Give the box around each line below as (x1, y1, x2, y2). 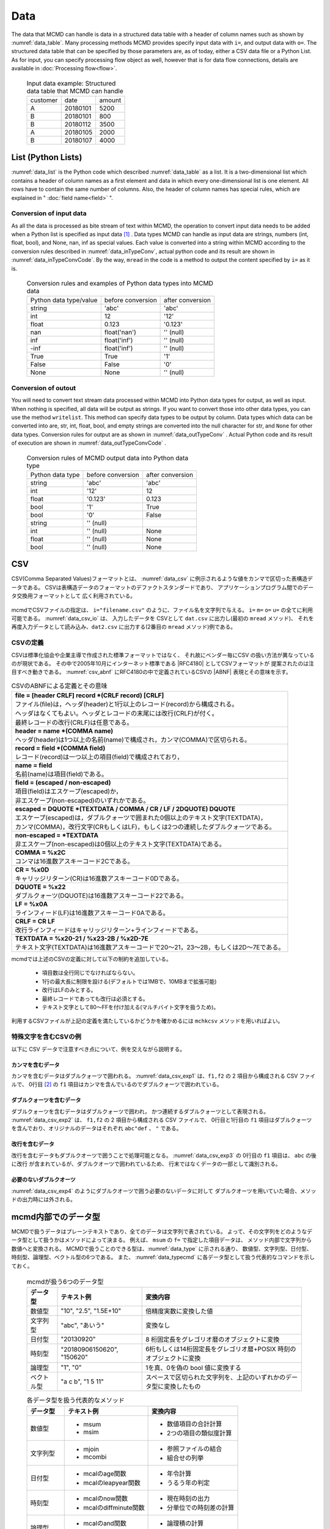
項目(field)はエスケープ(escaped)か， (15, 787, 122, 796)
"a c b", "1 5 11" (61, 1377, 104, 1386)
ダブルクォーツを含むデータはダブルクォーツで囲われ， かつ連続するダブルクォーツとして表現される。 (11, 1108, 269, 1115)
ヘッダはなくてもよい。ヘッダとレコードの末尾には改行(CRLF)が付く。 (15, 709, 218, 718)
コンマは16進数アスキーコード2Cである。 (15, 857, 134, 865)
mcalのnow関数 (83, 1494, 128, 1503)
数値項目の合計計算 (166, 1420, 222, 1428)
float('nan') (104, 328, 137, 336)
